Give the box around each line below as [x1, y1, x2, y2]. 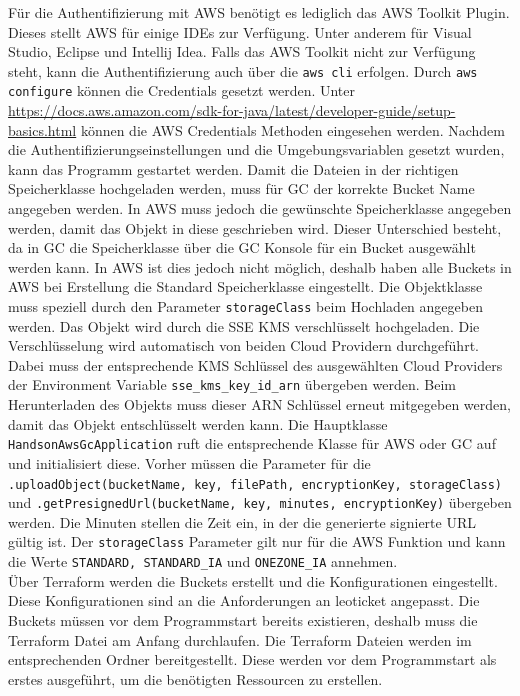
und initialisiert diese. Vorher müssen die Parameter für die [8, 452, 371, 473]
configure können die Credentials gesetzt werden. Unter [8, 80, 356, 101]
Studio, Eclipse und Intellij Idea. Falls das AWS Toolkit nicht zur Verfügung [8, 41, 476, 62]
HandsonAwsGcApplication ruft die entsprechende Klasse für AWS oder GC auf [8, 433, 496, 454]
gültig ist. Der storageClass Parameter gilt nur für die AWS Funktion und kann [8, 531, 506, 552]
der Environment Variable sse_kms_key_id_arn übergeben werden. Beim [8, 374, 456, 395]
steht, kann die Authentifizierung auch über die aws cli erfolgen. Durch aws [8, 60, 478, 81]
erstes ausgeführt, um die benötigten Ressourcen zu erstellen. [8, 668, 383, 689]
